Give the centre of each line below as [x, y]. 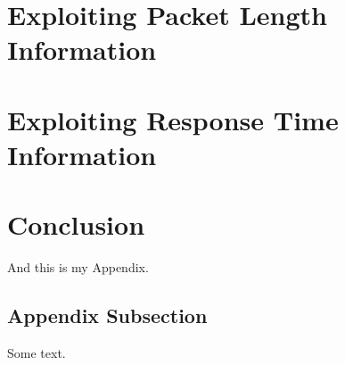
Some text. [37, 353]
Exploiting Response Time [173, 119]
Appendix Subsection [107, 315]
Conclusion [76, 224]
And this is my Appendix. [78, 267]
